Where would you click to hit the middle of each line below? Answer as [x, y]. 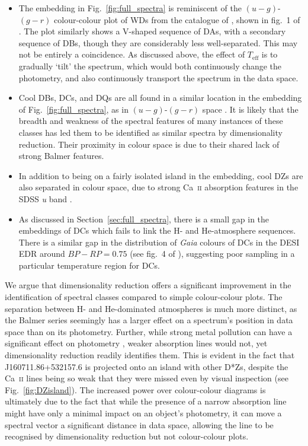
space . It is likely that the [250, 109]
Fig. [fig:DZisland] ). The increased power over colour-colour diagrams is [135, 389]
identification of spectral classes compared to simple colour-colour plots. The [144, 297]
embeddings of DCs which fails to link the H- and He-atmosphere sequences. [157, 230]
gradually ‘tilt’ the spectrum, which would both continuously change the [150, 66]
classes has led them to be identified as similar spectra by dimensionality [150, 132]
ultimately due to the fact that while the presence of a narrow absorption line [146, 401]
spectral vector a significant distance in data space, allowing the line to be [139, 424]
